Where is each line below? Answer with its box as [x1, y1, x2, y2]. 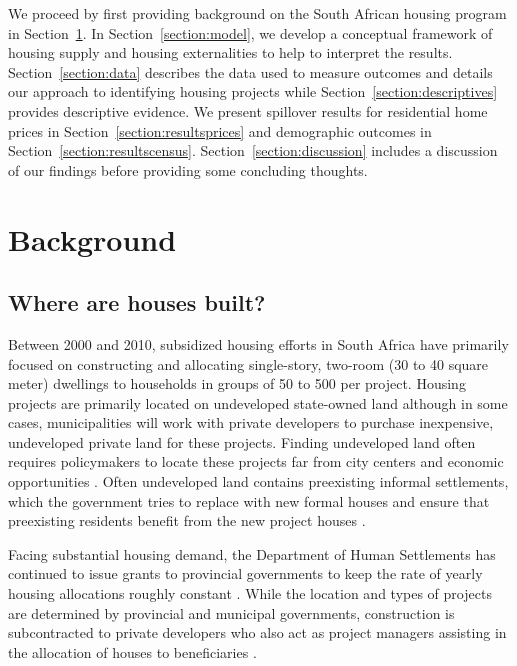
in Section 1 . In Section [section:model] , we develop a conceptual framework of [8, 22, 493, 43]
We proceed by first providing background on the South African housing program [8, 3, 507, 23]
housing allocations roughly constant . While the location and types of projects [8, 583, 492, 604]
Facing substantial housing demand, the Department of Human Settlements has [8, 543, 496, 564]
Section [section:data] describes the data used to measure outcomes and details [8, 61, 493, 82]
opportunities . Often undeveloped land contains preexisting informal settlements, [8, 471, 509, 492]
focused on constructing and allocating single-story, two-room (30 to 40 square [8, 353, 489, 374]
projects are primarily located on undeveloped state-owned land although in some [8, 392, 508, 413]
